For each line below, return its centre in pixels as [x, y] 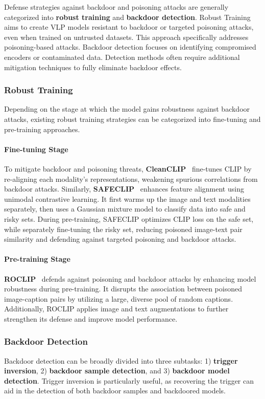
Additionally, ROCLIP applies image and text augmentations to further [116, 309]
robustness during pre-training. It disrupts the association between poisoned [123, 289]
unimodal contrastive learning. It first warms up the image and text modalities [127, 198]
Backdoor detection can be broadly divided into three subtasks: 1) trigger [121, 360]
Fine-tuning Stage [36, 149]
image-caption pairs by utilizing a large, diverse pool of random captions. [119, 298]
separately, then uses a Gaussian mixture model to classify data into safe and [125, 209]
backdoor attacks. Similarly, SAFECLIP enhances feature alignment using [124, 189]
